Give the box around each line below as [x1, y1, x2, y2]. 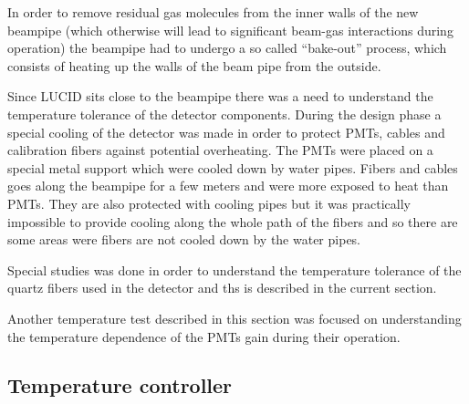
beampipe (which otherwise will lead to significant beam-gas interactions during [7, 20, 453, 39]
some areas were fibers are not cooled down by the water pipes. [7, 230, 361, 249]
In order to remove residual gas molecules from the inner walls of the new [7, 3, 419, 21]
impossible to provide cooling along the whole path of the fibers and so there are [7, 212, 458, 231]
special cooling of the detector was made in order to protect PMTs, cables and [7, 122, 445, 141]
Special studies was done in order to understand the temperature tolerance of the [7, 260, 462, 279]
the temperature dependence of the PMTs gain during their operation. [7, 326, 401, 346]
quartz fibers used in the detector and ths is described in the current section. [7, 278, 437, 297]
